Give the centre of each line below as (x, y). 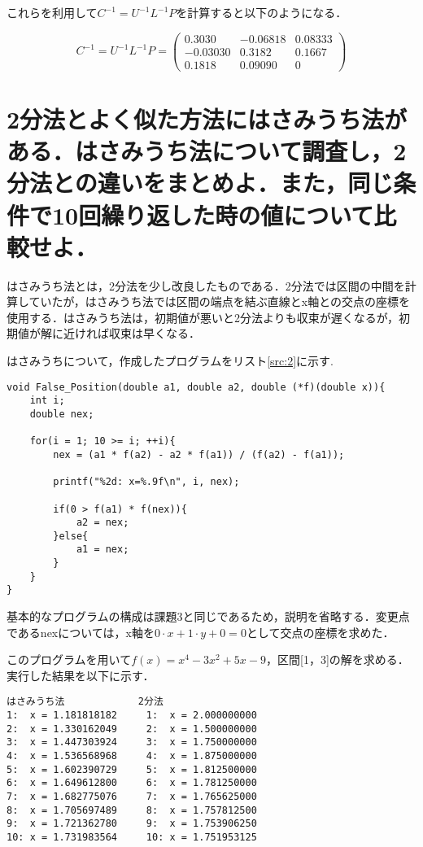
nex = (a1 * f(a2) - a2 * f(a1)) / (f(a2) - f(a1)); (199, 454)
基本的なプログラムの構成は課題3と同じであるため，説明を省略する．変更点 (208, 616)
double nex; (62, 414)
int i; (47, 401)
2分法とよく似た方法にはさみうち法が (207, 118)
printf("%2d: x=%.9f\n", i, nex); (146, 482)
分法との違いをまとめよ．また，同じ (200, 183)
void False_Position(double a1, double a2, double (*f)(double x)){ (196, 387)
